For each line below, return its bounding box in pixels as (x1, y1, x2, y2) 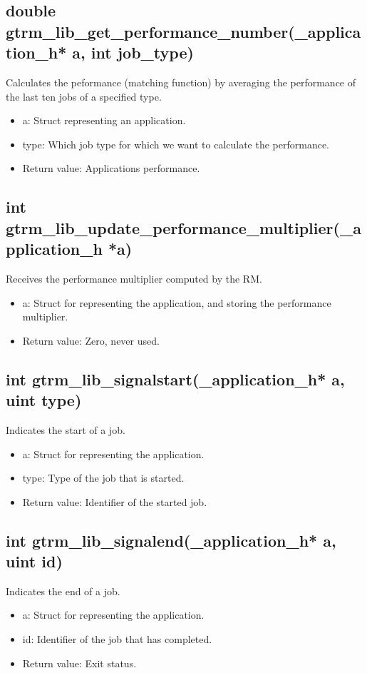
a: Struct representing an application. (22, 113, 186, 128)
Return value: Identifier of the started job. (22, 494, 207, 509)
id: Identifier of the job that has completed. (22, 632, 212, 647)
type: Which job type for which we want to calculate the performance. (22, 136, 330, 151)
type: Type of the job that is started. (22, 470, 185, 485)
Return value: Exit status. (22, 655, 137, 670)
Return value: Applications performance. (22, 161, 200, 176)
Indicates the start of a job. (6, 422, 125, 437)
